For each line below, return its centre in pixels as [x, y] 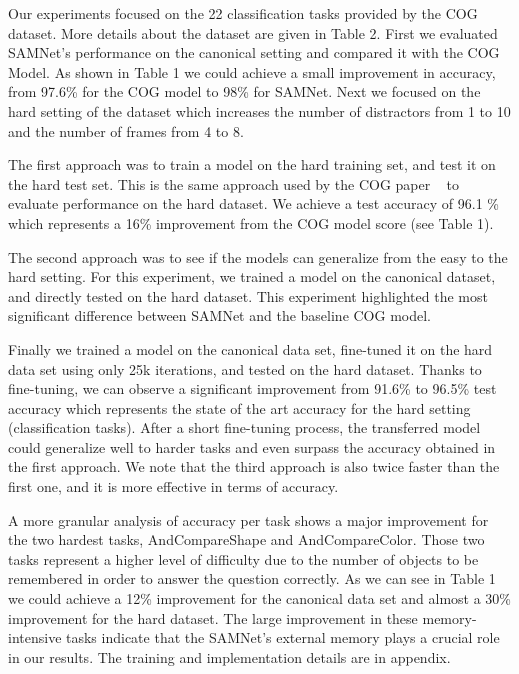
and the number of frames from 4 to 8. [126, 130]
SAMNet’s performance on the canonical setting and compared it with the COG [254, 52]
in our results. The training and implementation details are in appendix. [229, 656]
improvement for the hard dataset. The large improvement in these [213, 617]
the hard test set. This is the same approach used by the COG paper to [233, 183]
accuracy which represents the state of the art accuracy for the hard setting [239, 407]
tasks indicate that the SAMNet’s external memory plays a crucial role [283, 637]
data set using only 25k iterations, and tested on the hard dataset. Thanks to [245, 368]
